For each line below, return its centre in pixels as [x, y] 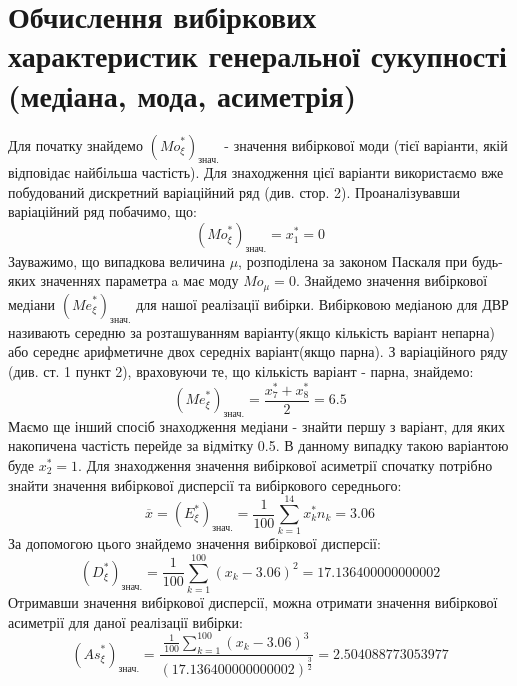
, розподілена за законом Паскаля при [353, 260]
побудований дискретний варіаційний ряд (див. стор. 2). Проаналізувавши [234, 191]
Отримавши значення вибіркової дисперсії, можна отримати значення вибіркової [253, 602]
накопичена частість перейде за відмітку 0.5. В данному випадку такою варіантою [258, 445]
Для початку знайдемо [75, 144]
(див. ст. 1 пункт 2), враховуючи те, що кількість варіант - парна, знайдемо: [241, 370]
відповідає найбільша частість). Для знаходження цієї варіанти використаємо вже [256, 172]
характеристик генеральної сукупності [257, 55]
